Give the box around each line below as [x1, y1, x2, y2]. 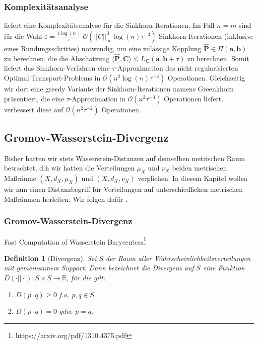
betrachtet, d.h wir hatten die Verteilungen [4, 163, 135, 173]
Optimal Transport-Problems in [4, 73, 101, 83]
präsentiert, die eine [4, 93, 64, 103]
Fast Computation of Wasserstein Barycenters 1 [4, 235, 146, 247]
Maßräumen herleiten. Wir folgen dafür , [4, 193, 128, 204]
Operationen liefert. [164, 93, 224, 103]
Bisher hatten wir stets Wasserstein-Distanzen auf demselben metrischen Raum [4, 153, 245, 163]
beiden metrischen [172, 163, 227, 173]
